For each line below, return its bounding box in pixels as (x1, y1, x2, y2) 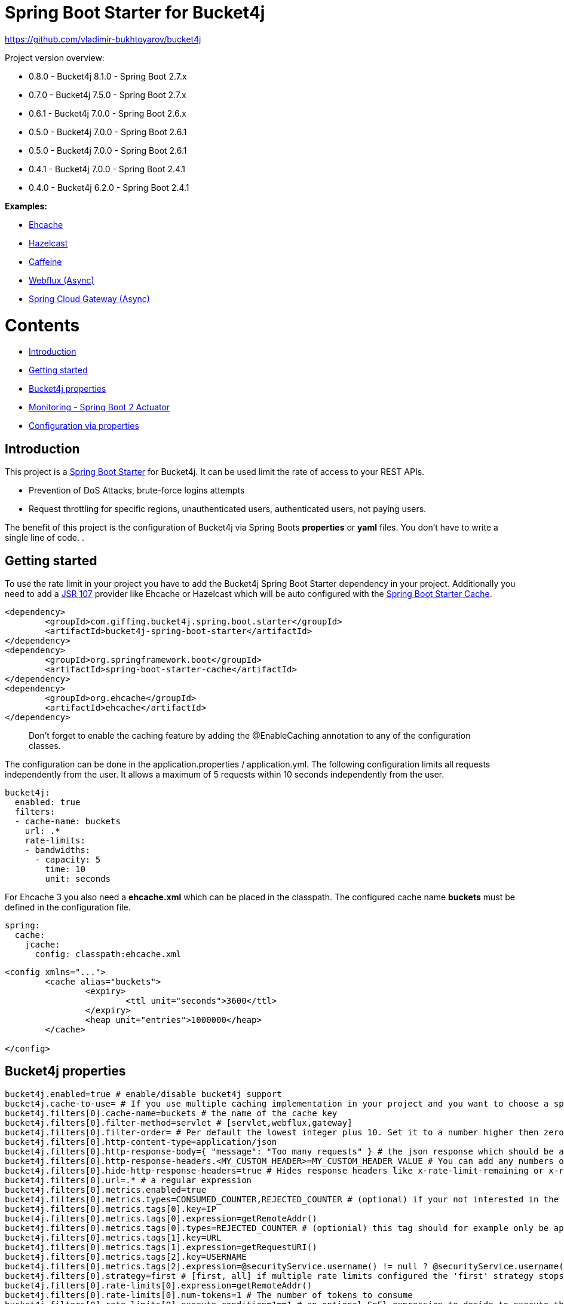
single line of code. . (5, 532, 84, 543)
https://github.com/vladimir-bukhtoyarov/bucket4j (5, 33, 201, 44)
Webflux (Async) (29, 275, 94, 285)
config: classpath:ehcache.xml (35, 949, 182, 959)
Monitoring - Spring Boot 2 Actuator (29, 402, 170, 413)
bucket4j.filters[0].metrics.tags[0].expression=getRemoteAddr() (5, 1213, 317, 1223)
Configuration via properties (29, 421, 139, 431)
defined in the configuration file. (5, 901, 131, 912)
